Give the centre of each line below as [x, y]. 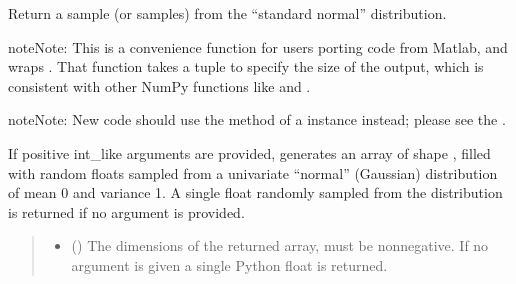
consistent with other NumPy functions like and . [159, 85]
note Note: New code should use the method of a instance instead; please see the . [257, 119]
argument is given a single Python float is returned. [229, 264]
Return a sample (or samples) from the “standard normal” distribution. [227, 13]
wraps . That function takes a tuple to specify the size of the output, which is [246, 66]
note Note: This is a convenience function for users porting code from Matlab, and [258, 46]
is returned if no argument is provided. [126, 211]
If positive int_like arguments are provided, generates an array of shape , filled [249, 152]
